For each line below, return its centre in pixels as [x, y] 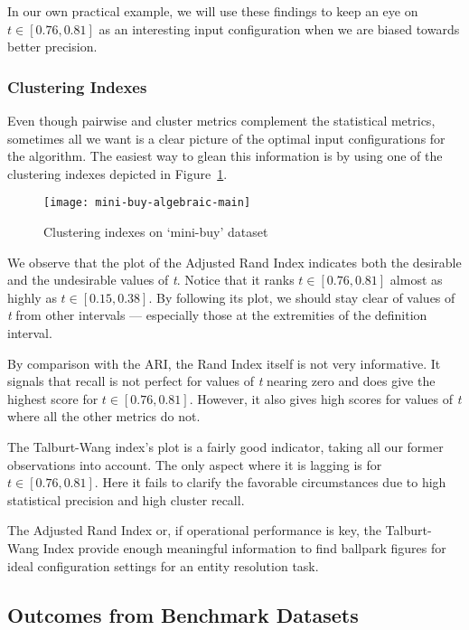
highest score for [53, 398]
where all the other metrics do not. [104, 416]
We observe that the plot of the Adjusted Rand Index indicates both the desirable [234, 262]
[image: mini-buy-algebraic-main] [147, 203]
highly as [32, 297]
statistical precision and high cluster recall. [126, 499]
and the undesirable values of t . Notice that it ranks [151, 280]
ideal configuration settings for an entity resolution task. [163, 565]
